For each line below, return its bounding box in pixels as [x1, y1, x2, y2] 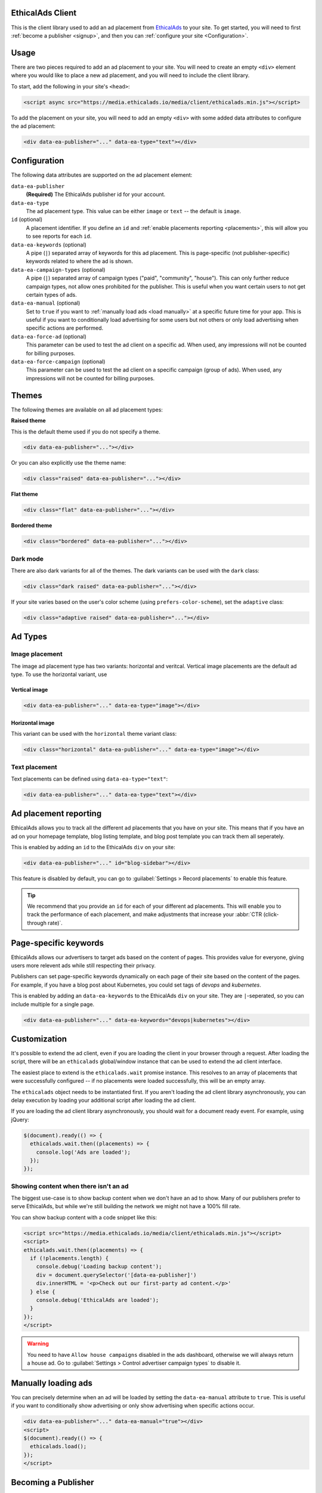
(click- [263, 911, 279, 918]
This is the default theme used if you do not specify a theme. [11, 428, 160, 435]
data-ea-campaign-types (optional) [11, 266, 106, 273]
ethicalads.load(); [30, 1443, 87, 1450]
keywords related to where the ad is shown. [26, 257, 134, 265]
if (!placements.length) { [30, 1255, 109, 1261]
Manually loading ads [11, 1378, 92, 1388]
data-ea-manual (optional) [11, 299, 80, 307]
